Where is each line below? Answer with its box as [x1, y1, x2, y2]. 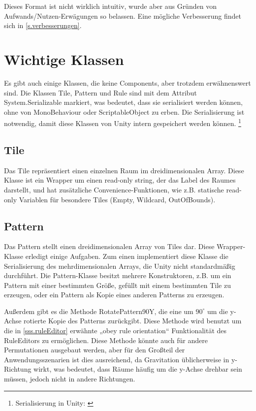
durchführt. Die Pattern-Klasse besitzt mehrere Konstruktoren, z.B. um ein [4, 270, 231, 281]
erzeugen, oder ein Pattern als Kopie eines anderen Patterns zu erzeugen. [4, 289, 224, 300]
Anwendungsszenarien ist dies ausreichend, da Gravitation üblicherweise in [4, 354, 229, 364]
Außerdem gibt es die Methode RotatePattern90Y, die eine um [4, 306, 193, 316]
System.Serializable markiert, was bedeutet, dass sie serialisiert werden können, [4, 97, 243, 107]
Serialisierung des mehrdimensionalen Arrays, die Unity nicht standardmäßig [4, 260, 235, 271]
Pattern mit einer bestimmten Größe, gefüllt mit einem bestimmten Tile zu [4, 280, 231, 290]
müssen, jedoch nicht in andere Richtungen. [4, 374, 135, 384]
